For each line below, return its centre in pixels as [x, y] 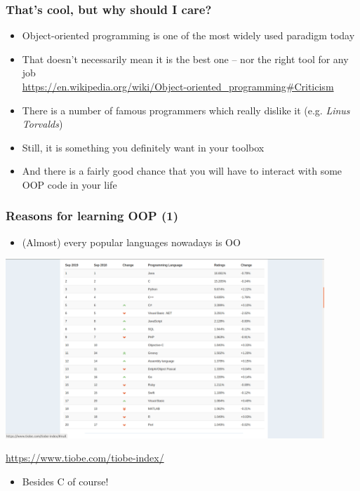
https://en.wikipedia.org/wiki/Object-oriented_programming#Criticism [178, 86]
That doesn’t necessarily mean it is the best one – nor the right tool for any [185, 59]
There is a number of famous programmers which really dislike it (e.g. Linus [186, 110]
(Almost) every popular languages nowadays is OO [131, 242]
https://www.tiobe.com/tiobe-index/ [85, 458]
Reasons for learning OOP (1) [92, 216]
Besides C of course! [65, 481]
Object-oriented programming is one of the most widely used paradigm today [188, 35]
